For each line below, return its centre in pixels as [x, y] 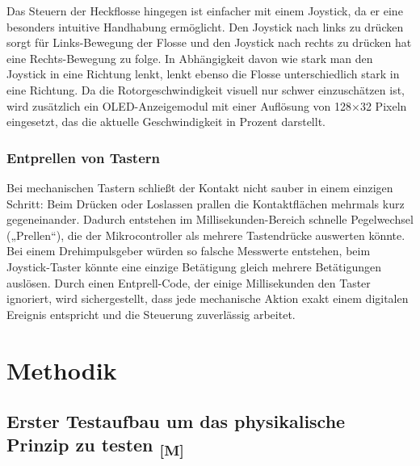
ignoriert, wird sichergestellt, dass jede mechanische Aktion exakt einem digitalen [208, 298]
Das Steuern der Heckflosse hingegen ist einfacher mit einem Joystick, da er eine [205, 10]
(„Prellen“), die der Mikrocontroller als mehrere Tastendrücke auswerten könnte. [206, 235]
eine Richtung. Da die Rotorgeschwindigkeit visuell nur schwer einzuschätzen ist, [206, 89]
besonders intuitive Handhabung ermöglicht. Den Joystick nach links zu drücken [205, 26]
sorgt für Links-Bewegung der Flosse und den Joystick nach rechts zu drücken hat [209, 42]
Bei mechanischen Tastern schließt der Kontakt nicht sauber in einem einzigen [200, 187]
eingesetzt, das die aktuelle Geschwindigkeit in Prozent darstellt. [166, 122]
